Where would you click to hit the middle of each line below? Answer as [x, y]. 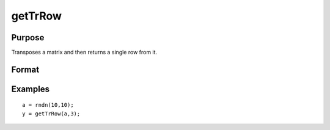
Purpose [28, 38]
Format [25, 69]
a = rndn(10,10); [48, 105]
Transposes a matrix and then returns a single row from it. [84, 52]
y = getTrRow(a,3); [51, 114]
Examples [31, 89]
